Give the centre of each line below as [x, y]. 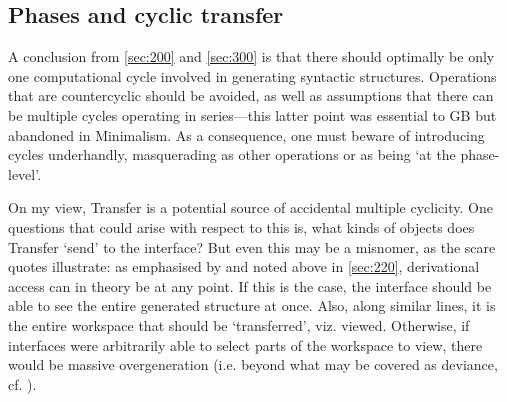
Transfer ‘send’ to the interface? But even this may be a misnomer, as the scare [252, 246]
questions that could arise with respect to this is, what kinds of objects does [241, 226]
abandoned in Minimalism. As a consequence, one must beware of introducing [246, 134]
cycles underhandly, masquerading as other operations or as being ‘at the [232, 154]
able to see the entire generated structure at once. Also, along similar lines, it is [252, 305]
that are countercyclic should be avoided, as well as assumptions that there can [251, 95]
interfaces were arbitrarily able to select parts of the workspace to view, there [245, 344]
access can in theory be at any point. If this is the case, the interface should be [250, 285]
